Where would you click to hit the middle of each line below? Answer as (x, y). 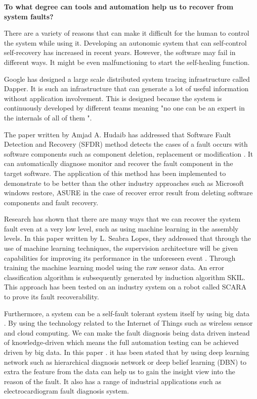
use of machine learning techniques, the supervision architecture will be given (121, 248)
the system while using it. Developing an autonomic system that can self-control (126, 42)
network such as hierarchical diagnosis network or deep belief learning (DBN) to (125, 362)
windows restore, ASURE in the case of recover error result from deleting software (128, 193)
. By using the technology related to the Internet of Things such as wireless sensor (128, 323)
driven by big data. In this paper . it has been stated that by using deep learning (127, 352)
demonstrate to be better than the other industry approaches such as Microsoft (124, 183)
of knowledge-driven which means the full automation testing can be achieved (122, 342)
